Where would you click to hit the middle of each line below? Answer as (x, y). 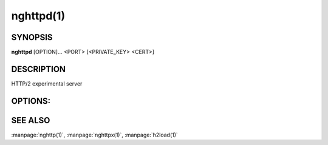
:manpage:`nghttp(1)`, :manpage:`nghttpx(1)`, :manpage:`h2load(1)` (95, 135)
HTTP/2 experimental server (47, 83)
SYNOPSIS (32, 37)
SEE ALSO (31, 120)
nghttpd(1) (38, 16)
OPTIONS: (31, 101)
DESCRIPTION (39, 69)
